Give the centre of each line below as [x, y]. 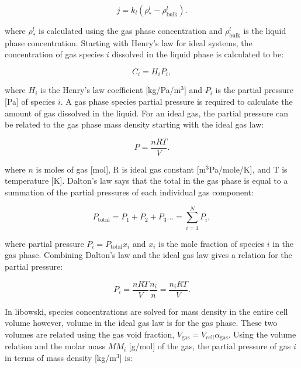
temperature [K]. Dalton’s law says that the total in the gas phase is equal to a [146, 180]
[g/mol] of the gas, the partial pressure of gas [210, 346]
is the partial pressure [254, 90]
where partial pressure [44, 243]
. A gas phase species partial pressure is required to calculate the [177, 102]
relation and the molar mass [55, 346]
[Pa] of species [30, 102]
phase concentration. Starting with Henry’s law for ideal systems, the [129, 42]
